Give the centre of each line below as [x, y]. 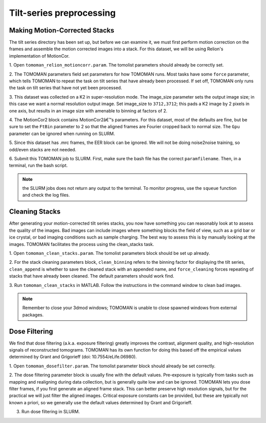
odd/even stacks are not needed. [43, 149]
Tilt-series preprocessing [62, 13]
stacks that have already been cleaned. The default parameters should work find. [92, 276]
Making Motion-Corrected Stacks [62, 30]
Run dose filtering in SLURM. [50, 412]
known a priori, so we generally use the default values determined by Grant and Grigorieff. [101, 402]
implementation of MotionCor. [39, 56]
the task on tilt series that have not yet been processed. [66, 88]
